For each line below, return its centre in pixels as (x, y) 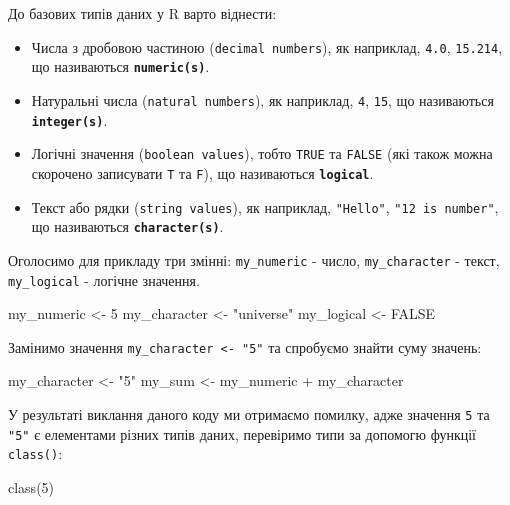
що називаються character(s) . (127, 226)
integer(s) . (69, 119)
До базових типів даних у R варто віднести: (142, 13)
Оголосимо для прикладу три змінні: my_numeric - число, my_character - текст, (254, 259)
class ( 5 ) (31, 486)
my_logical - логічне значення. (104, 279)
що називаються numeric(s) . (120, 66)
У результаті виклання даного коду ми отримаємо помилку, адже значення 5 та (249, 414)
